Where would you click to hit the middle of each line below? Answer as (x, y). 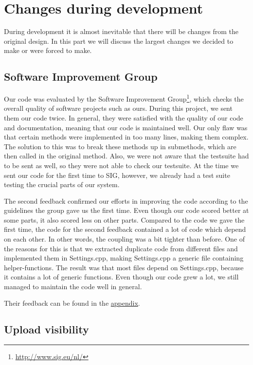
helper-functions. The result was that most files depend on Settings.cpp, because (124, 267)
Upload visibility (46, 329)
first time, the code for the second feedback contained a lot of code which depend (125, 229)
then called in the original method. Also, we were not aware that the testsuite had (126, 156)
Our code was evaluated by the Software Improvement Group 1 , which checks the (124, 98)
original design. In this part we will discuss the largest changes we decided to (119, 41)
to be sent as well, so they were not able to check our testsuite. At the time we (121, 165)
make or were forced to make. (48, 50)
